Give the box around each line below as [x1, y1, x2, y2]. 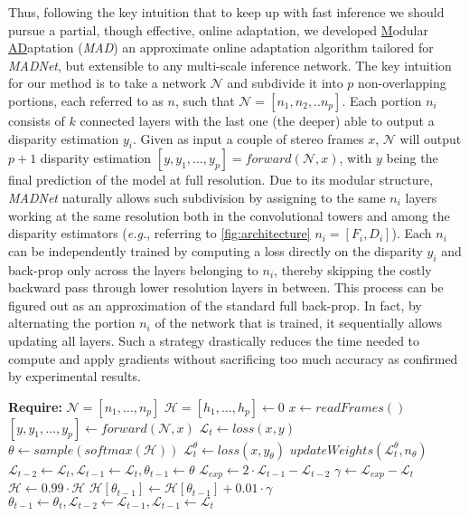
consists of [8, 110, 65, 129]
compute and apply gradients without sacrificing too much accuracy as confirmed [8, 349, 458, 368]
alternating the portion [8, 313, 136, 332]
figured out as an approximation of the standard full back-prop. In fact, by [8, 295, 422, 314]
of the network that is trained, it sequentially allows [155, 313, 443, 332]
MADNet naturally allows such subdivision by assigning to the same [8, 187, 386, 206]
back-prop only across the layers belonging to [8, 260, 258, 279]
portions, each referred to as [8, 91, 164, 110]
